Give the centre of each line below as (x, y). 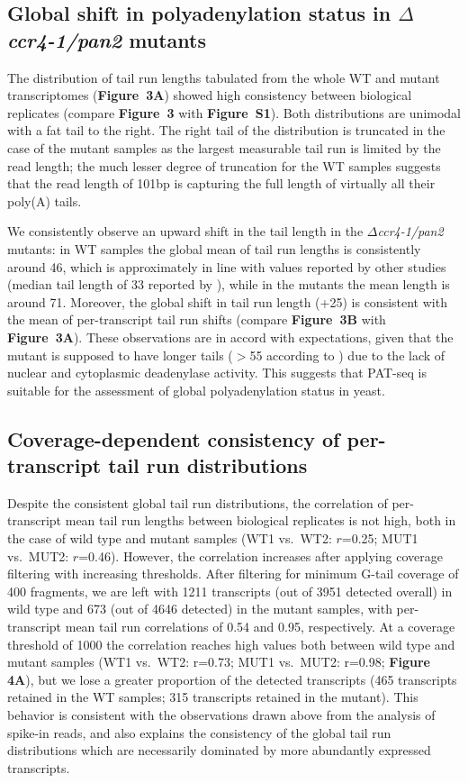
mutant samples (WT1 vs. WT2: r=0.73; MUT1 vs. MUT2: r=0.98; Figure (219, 662)
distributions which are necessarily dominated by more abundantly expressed (219, 750)
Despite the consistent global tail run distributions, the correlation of (198, 502)
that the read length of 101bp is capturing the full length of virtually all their (221, 183)
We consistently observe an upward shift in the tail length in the (185, 231)
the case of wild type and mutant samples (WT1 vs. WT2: (170, 538)
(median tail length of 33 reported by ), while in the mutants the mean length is (229, 284)
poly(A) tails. (45, 200)
